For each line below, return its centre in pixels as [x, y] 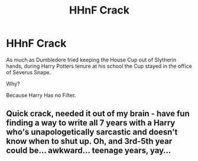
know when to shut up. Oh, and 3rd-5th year [89, 141]
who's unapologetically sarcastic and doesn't [92, 132]
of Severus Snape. [29, 72]
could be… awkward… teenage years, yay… [89, 151]
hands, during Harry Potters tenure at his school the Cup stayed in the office [99, 66]
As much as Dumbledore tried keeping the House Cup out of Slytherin [91, 60]
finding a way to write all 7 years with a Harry [91, 123]
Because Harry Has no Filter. [41, 95]
